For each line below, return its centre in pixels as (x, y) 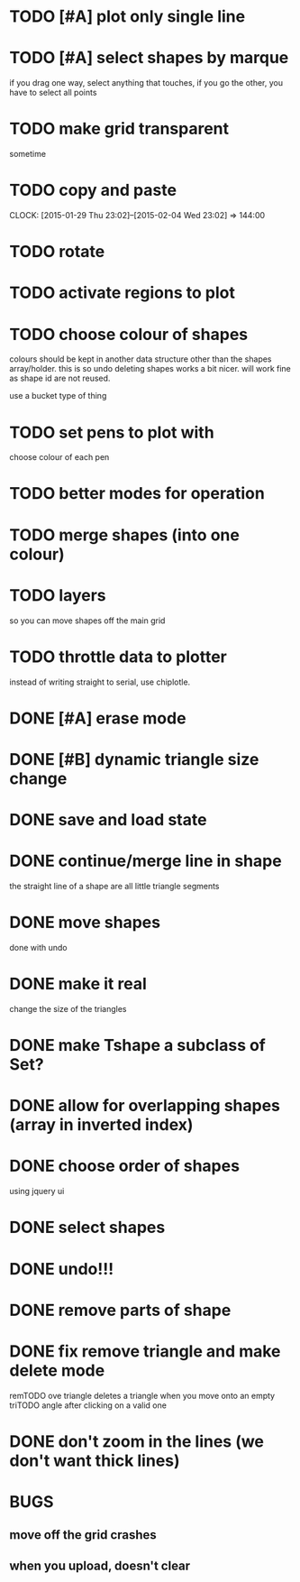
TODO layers (58, 595)
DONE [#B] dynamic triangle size (134, 759)
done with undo (38, 947)
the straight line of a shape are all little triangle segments (114, 886)
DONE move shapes (85, 923)
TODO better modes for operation (137, 494)
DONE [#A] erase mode (98, 718)
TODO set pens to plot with (112, 432)
